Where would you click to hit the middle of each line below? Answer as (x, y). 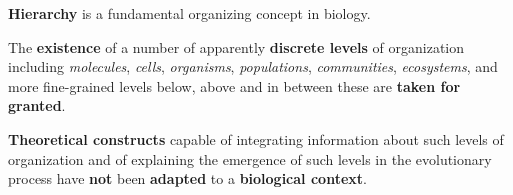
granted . (37, 105)
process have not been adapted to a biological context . (187, 178)
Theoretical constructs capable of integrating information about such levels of (256, 138)
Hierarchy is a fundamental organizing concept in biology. (189, 13)
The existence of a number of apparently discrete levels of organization (236, 46)
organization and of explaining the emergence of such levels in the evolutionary (250, 158)
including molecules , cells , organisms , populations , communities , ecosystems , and (253, 66)
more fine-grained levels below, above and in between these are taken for (234, 85)
